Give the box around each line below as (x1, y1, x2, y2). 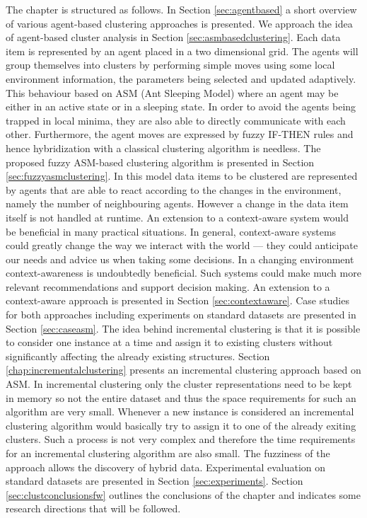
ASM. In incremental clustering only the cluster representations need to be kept (6, 376, 352, 391)
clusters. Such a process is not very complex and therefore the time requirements (6, 432, 356, 447)
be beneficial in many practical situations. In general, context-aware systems (6, 224, 337, 238)
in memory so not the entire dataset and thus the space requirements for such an (6, 390, 356, 405)
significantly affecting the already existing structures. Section (6, 348, 270, 363)
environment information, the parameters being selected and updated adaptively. (6, 71, 356, 86)
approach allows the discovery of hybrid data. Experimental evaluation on (6, 459, 326, 474)
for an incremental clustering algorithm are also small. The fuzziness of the (6, 446, 330, 460)
